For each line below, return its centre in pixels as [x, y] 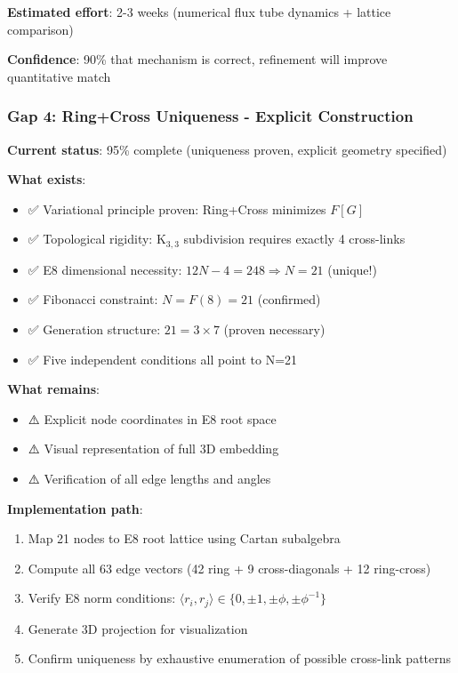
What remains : [53, 389]
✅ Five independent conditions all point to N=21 [163, 359]
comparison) [40, 29]
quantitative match [59, 76]
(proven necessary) [274, 329]
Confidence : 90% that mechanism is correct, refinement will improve [197, 59]
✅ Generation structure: [94, 329]
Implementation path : [75, 508]
